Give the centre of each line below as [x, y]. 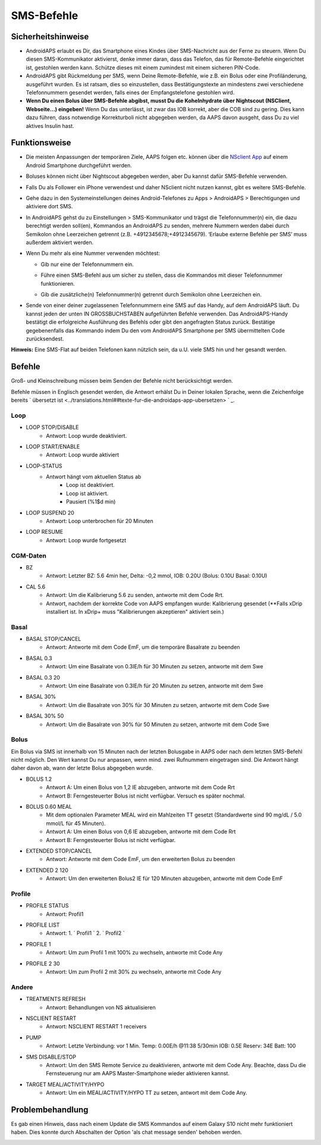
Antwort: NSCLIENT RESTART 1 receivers [96, 1027]
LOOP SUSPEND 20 [50, 512]
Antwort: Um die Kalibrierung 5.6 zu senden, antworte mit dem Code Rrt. [135, 595]
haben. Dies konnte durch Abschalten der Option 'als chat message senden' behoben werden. [126, 1132]
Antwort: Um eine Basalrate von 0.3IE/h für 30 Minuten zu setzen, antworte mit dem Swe [155, 667]
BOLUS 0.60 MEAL [49, 807]
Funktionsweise [41, 143]
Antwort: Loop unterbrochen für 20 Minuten [100, 521]
